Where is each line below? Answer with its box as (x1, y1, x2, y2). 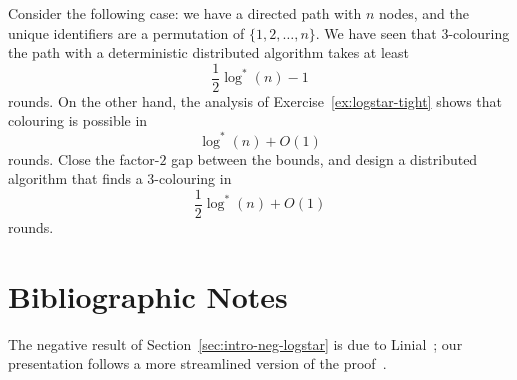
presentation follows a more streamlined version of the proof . (8, 353, 387, 374)
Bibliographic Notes (8, 275, 288, 316)
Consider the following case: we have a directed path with (8, 3, 362, 23)
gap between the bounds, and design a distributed (171, 148, 478, 169)
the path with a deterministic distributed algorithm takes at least (8, 42, 409, 63)
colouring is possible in (8, 110, 148, 131)
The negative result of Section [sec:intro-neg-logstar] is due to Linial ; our (8, 333, 463, 354)
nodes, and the (379, 3, 469, 23)
